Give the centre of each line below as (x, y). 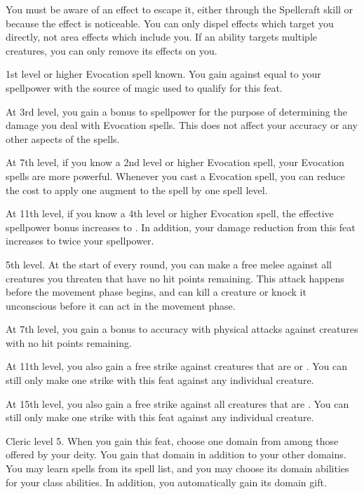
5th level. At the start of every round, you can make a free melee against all (169, 264)
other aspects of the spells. (63, 138)
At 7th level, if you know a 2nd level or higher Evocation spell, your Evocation (175, 162)
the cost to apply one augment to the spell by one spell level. (137, 190)
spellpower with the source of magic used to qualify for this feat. (144, 87)
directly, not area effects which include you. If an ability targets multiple (161, 37)
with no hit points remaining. (69, 342)
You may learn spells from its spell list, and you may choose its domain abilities (177, 468)
